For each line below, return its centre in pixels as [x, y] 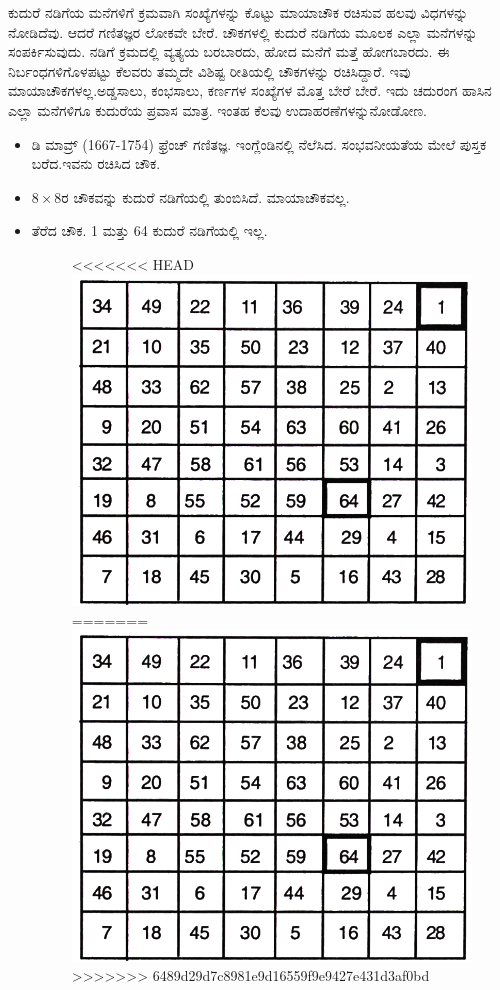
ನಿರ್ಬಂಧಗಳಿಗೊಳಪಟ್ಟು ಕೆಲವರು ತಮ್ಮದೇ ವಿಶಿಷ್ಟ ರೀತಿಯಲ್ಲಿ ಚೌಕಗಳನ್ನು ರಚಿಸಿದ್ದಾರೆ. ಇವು [209, 70]
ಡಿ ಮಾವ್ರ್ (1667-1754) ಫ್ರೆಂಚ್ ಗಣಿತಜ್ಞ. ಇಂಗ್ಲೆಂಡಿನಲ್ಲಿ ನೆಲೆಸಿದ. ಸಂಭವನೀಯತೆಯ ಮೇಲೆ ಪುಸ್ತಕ [259, 143]
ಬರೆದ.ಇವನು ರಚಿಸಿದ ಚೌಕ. [96, 163]
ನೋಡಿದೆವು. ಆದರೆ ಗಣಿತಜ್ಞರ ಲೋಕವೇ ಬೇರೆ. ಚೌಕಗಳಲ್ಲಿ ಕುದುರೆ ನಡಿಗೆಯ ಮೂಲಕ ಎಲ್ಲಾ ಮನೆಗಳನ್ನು [243, 31]
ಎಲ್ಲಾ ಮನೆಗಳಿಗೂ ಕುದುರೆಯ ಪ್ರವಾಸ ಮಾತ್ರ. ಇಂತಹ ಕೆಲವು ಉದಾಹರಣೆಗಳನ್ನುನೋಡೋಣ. [217, 109]
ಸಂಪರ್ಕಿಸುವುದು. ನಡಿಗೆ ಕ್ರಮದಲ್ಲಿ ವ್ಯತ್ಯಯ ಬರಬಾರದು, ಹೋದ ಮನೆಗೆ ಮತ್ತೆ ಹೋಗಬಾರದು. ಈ [229, 51]
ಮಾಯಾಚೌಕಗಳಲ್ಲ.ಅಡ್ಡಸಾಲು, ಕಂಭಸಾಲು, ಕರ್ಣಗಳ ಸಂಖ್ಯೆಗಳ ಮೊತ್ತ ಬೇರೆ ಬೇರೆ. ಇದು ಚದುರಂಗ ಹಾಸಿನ [250, 90]
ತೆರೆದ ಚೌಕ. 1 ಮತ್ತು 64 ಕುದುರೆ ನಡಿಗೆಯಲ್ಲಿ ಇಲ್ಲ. [149, 230]
